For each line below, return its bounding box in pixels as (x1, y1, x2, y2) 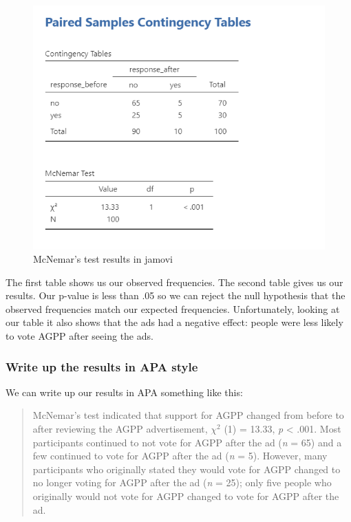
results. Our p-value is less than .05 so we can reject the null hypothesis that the (6, 288, 345, 303)
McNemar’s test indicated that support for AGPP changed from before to (32, 408, 344, 422)
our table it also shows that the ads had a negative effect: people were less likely (6, 315, 343, 329)
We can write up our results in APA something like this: (6, 384, 243, 399)
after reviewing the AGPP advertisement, (32, 422, 208, 436)
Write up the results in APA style (6, 358, 198, 375)
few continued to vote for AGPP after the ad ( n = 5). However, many (32, 448, 328, 463)
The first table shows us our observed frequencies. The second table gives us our (6, 274, 343, 289)
